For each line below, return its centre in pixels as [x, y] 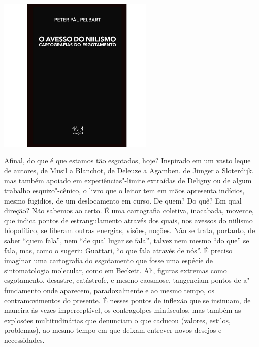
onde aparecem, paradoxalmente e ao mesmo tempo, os [129, 290]
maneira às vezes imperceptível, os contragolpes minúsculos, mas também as [123, 310]
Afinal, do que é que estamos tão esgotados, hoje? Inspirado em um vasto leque [127, 161]
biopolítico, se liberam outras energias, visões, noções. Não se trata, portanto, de [130, 230]
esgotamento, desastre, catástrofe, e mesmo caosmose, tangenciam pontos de [123, 280]
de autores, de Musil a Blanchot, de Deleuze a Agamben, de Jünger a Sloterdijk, [129, 170]
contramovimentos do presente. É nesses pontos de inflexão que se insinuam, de [127, 300]
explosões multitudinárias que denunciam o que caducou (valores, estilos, [117, 320]
